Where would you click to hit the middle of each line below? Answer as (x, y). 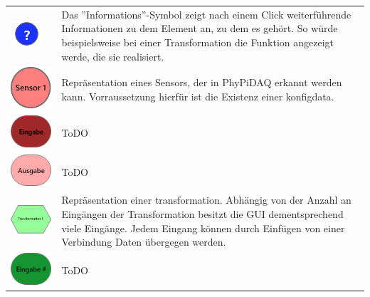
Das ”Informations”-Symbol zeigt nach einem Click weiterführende (206, 14)
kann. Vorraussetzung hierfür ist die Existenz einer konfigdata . (198, 96)
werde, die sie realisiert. (113, 56)
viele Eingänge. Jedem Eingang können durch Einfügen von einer (203, 228)
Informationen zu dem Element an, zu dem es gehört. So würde (200, 28)
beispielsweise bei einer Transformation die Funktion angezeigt (197, 42)
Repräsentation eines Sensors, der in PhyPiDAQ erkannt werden (202, 82)
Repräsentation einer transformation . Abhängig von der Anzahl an (206, 200)
